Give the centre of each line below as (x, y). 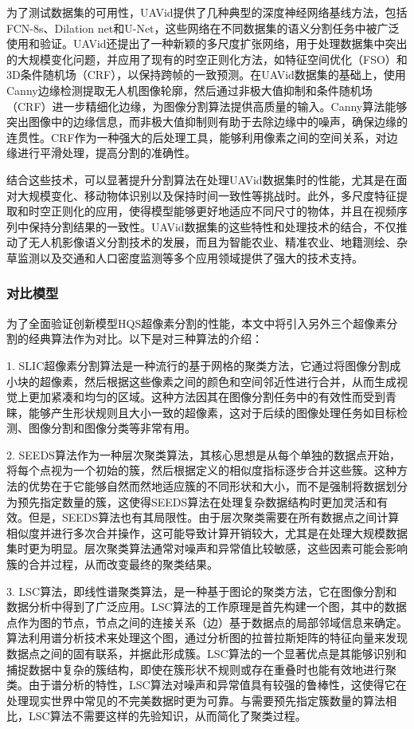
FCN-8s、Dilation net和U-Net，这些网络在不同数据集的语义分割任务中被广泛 (203, 28)
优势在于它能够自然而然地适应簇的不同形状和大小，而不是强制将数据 (207, 486)
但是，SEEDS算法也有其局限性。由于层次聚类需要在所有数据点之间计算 (214, 517)
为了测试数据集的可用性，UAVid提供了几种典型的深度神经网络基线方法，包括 (207, 12)
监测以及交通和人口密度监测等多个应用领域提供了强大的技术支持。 (190, 257)
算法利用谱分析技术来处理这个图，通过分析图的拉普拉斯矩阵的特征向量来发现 (207, 638)
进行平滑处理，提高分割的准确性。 (106, 153)
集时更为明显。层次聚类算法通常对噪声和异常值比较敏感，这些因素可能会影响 (207, 548)
